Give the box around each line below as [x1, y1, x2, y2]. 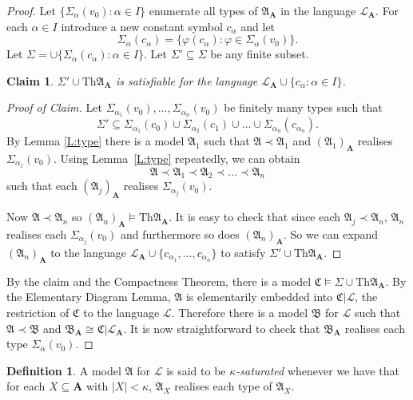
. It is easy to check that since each [169, 208, 341, 225]
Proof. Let [6, 2, 56, 18]
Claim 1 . [6, 72, 54, 89]
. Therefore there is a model [171, 304, 308, 321]
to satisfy [220, 244, 266, 261]
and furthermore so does [120, 225, 240, 242]
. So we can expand [283, 225, 379, 242]
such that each [6, 177, 77, 194]
